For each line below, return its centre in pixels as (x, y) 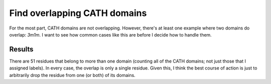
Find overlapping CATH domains (78, 13)
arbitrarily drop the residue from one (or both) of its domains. (72, 75)
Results (21, 49)
